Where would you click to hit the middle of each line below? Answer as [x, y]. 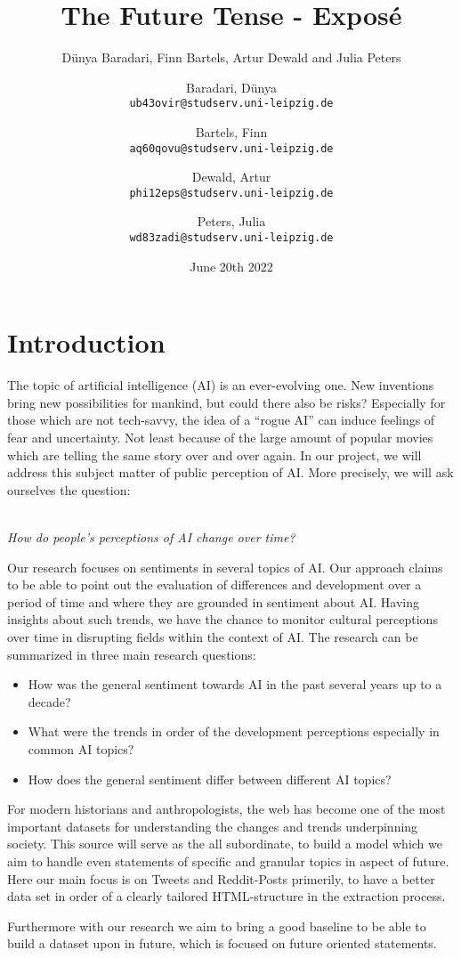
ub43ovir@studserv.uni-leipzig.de [231, 104]
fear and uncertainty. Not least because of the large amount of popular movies [220, 438]
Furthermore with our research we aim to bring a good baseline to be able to [217, 926]
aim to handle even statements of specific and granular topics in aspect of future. [228, 861]
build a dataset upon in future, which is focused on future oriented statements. [222, 943]
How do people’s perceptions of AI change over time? [151, 537]
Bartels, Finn [231, 131]
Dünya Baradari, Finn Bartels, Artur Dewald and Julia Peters [231, 57]
